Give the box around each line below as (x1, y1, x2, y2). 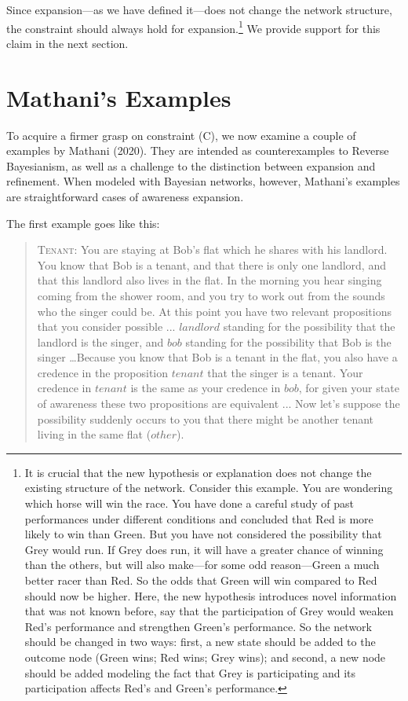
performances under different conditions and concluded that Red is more (24, 510, 373, 527)
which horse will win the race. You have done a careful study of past (24, 495, 354, 512)
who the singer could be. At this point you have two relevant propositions (37, 303, 392, 319)
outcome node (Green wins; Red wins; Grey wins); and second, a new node (24, 648, 386, 665)
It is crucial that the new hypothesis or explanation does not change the (24, 464, 372, 480)
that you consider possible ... (37, 318, 176, 335)
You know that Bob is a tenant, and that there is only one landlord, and (37, 256, 386, 273)
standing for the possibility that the (223, 318, 395, 335)
